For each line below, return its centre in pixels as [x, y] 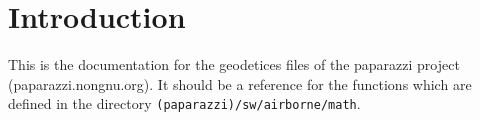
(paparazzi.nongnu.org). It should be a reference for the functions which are [240, 83]
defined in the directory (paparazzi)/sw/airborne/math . [184, 103]
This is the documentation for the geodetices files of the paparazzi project [234, 64]
